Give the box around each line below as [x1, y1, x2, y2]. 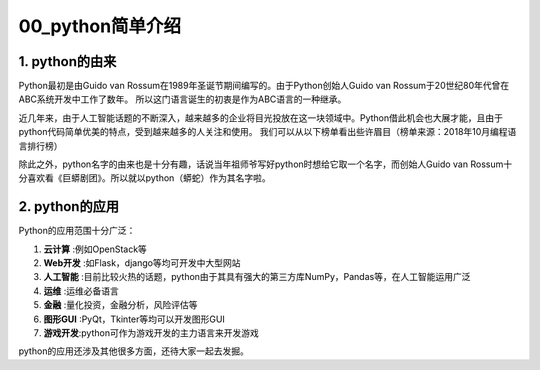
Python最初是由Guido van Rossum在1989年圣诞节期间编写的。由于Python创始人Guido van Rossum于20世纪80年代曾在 [18, 80, 510, 92]
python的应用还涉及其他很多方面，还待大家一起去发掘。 [18, 345, 249, 357]
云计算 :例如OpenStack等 [43, 243, 147, 255]
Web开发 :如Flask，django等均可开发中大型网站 [43, 257, 241, 269]
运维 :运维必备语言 [43, 285, 119, 297]
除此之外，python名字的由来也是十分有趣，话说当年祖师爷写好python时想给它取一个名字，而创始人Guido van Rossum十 [18, 158, 513, 170]
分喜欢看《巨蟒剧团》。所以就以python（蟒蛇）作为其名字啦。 [18, 172, 271, 184]
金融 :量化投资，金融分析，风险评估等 [43, 299, 198, 311]
